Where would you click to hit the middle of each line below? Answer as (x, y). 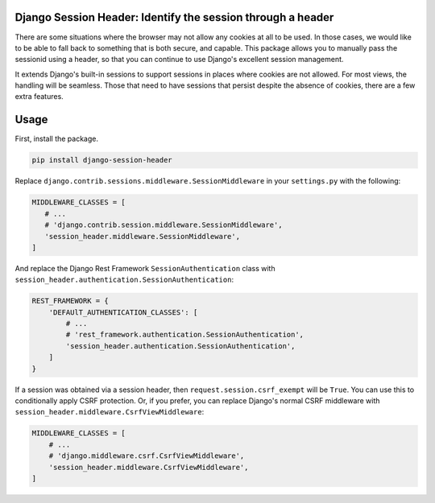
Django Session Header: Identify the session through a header (174, 17)
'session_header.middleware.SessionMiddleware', (143, 236)
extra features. (39, 97)
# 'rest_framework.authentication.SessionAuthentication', (185, 335)
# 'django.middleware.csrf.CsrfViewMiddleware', (147, 456)
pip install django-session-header (102, 160)
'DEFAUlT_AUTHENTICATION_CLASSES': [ (123, 312)
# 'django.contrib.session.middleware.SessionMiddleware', (164, 225)
